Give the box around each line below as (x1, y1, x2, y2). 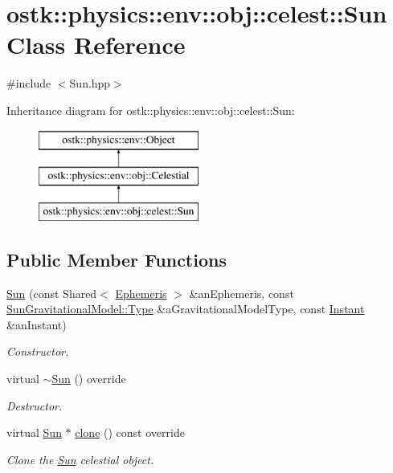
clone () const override (75, 424, 185, 441)
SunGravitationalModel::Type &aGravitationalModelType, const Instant (6, 300, 365, 317)
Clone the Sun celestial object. (6, 451, 154, 467)
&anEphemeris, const (189, 284, 294, 301)
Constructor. (6, 343, 69, 360)
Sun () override (51, 370, 126, 387)
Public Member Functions (6, 247, 227, 271)
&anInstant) (6, 316, 67, 332)
